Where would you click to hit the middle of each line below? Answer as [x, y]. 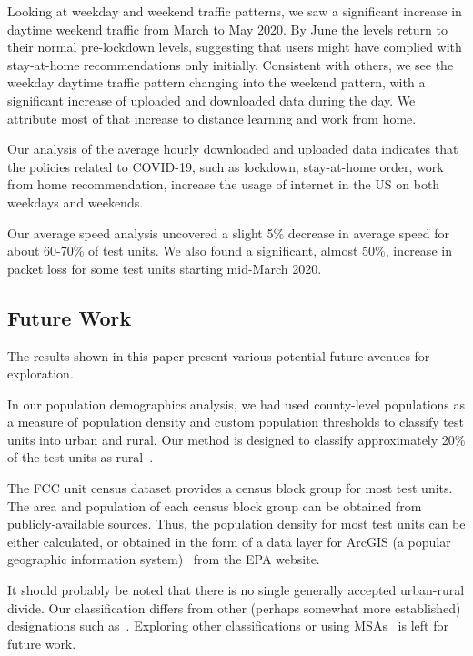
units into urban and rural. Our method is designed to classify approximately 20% [236, 439]
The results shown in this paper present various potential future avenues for [219, 355]
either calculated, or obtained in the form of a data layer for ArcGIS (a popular [229, 541]
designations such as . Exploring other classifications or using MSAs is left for [228, 626]
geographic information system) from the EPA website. [164, 559]
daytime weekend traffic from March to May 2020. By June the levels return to [228, 29]
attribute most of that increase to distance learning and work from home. [212, 118]
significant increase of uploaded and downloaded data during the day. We [211, 100]
